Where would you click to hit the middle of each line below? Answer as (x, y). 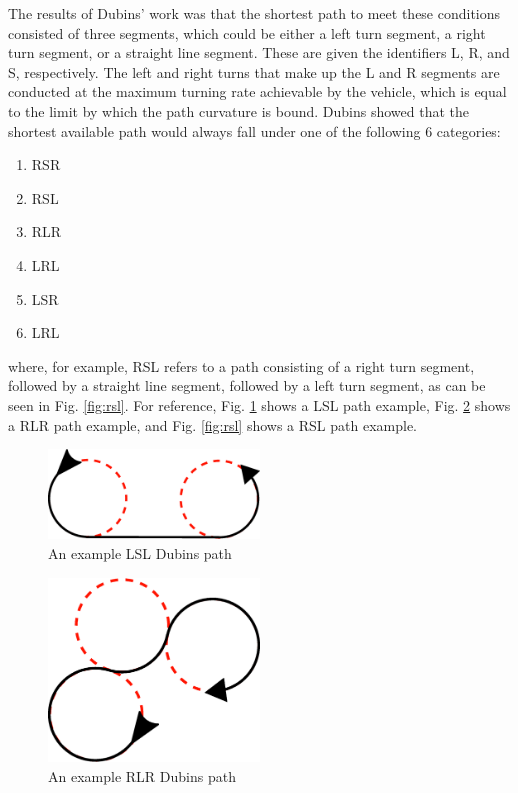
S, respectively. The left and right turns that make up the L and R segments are (254, 71)
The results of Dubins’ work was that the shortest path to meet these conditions (254, 13)
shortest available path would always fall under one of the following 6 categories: (254, 130)
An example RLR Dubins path (142, 775)
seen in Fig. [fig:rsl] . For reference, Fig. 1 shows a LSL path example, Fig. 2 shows (259, 404)
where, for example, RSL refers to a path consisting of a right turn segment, (241, 365)
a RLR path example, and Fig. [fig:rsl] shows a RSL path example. (213, 424)
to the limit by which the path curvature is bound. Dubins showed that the (238, 110)
